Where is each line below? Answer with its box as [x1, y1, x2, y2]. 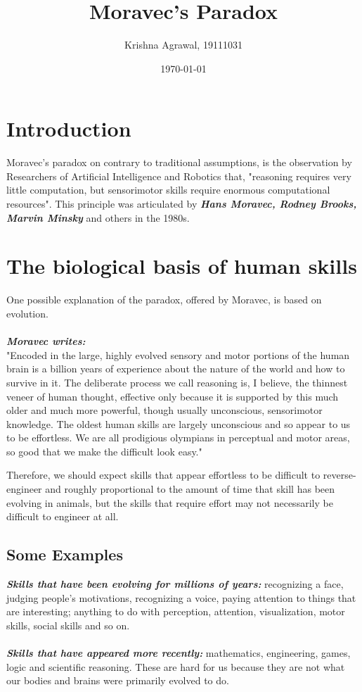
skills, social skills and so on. [6, 617, 130, 632]
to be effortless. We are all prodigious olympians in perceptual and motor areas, [6, 430, 350, 445]
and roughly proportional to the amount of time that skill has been [45, 482, 335, 496]
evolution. [6, 306, 49, 320]
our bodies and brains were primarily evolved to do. [6, 673, 229, 688]
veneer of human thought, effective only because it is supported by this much [6, 389, 339, 403]
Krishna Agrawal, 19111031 [124, 37, 243, 52]
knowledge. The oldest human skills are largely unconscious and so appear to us [6, 416, 351, 431]
